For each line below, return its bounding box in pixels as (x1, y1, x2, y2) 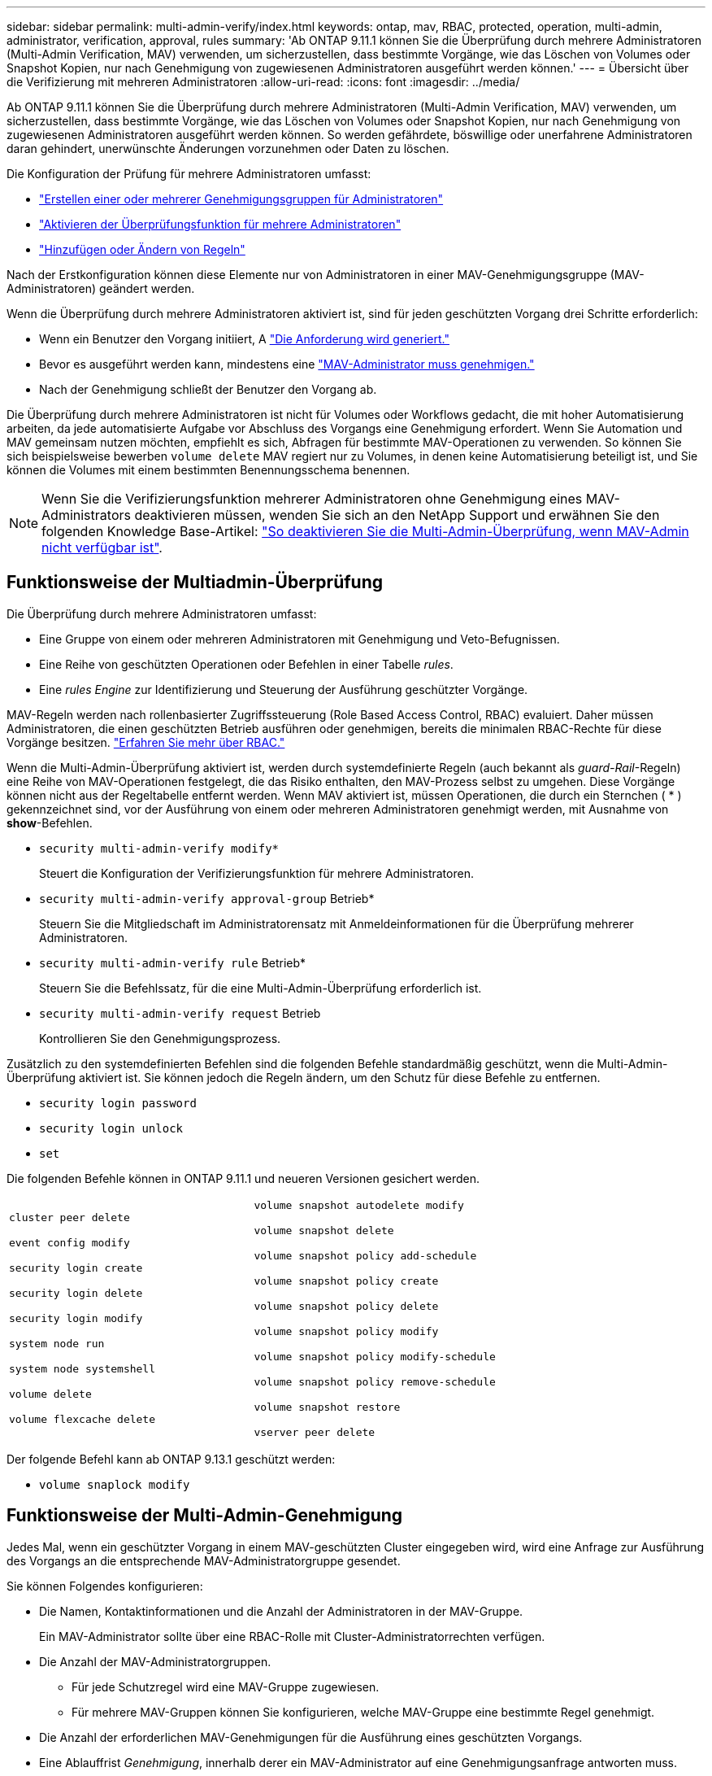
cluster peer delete (9, 1211, 130, 1224)
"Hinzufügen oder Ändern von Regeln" (39, 242, 245, 256)
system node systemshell (9, 1363, 156, 1376)
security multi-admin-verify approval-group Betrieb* (39, 891, 375, 905)
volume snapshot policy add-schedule (254, 1249, 477, 1262)
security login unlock (39, 1121, 184, 1135)
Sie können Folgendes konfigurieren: (7, 1578, 203, 1593)
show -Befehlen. (7, 815, 93, 830)
